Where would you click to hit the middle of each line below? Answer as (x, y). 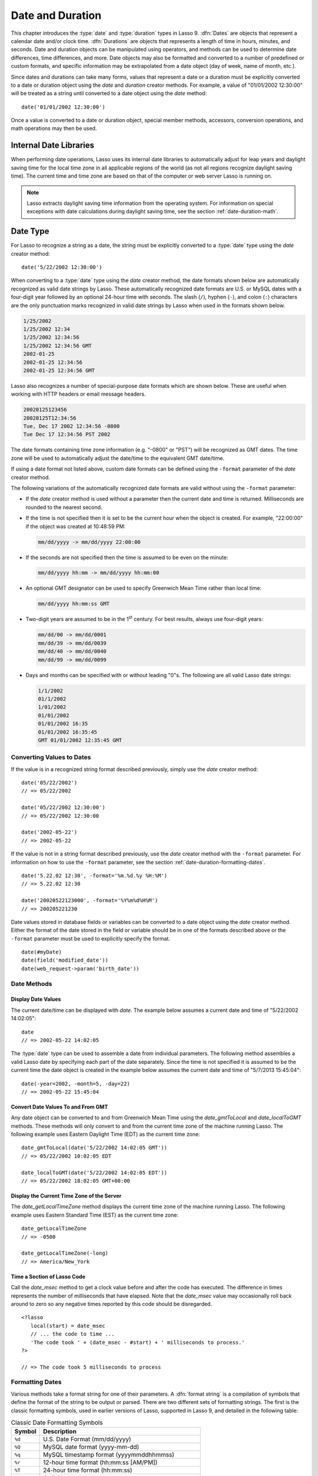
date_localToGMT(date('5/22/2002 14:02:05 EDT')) (95, 1173)
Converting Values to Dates (51, 757)
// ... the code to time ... (72, 1334)
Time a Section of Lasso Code (48, 1276)
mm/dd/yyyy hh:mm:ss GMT (74, 604)
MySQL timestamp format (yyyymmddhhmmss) (109, 1455)
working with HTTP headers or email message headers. (78, 394)
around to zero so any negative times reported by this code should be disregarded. (111, 1304)
